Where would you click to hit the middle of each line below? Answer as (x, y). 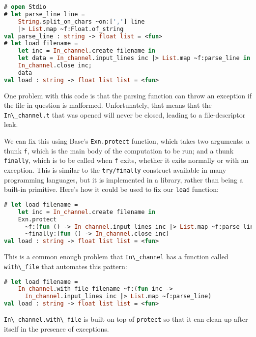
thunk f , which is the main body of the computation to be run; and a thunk (119, 150)
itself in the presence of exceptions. (57, 328)
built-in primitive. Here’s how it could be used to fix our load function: (111, 189)
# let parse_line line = (44, 14)
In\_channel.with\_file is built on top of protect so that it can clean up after (126, 319)
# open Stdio (25, 7)
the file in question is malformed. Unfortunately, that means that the (108, 105)
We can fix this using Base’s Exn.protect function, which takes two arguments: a (127, 141)
